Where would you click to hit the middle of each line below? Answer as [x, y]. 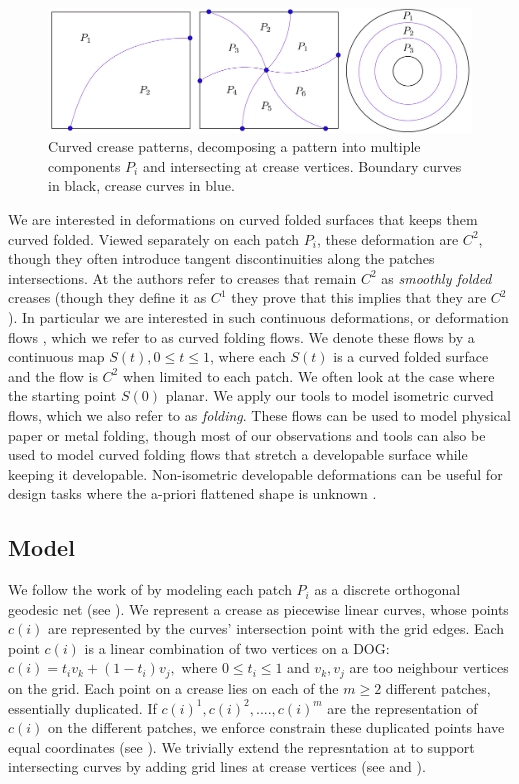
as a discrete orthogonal [387, 589]
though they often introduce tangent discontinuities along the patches [221, 258]
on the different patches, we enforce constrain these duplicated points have [276, 727]
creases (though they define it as [107, 297]
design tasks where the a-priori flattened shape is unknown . [192, 493]
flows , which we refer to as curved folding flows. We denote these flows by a [241, 336]
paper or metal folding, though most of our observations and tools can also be [247, 434]
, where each [247, 356]
